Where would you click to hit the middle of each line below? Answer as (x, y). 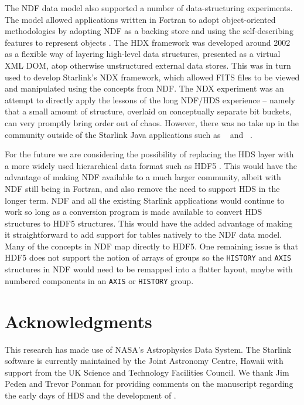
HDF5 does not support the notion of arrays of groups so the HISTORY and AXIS (148, 257)
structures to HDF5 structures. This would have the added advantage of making (149, 223)
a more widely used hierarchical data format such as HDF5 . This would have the (151, 165)
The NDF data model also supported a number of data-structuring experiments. (149, 8)
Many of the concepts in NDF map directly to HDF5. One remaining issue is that (151, 246)
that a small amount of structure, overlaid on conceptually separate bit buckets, (148, 111)
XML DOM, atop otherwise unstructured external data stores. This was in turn (148, 65)
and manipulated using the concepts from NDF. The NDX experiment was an (144, 88)
